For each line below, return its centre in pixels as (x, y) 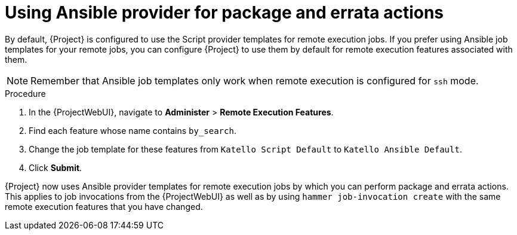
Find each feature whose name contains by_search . (133, 130)
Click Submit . (56, 167)
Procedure (25, 93)
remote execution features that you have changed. (104, 206)
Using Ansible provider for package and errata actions (224, 13)
